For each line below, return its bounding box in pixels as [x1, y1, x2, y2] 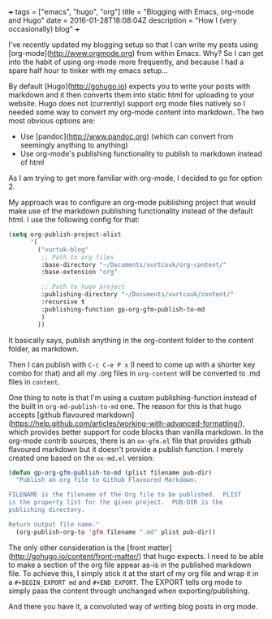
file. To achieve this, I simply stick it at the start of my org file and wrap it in [8, 568, 259, 578]
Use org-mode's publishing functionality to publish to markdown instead [19, 149, 262, 158]
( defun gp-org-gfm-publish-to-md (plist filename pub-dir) [8, 468, 213, 477]
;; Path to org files [41, 253, 114, 261]
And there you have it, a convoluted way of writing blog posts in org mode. [8, 601, 258, 611]
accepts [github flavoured [8, 410, 95, 419]
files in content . [8, 376, 61, 386]
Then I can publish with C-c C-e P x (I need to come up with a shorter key [8, 359, 256, 369]
